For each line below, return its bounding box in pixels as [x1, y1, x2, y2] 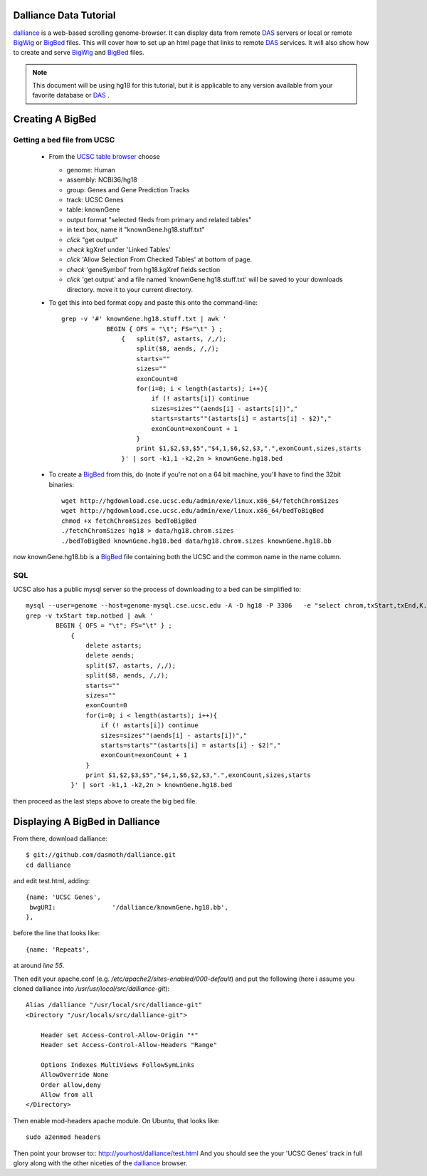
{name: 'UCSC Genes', [26, 893, 101, 901]
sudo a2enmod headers [26, 1133, 101, 1141]
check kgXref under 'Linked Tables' [66, 245, 171, 254]
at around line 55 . [13, 962, 65, 970]
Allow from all [40, 1091, 94, 1098]
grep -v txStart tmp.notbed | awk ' [26, 611, 154, 620]
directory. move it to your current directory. [66, 285, 194, 293]
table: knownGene [66, 205, 120, 214]
